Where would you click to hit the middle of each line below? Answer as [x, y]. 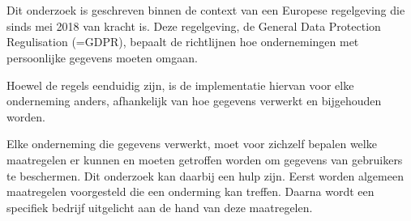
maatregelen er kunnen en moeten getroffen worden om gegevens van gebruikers [205, 159]
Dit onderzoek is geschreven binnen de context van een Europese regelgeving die [206, 10]
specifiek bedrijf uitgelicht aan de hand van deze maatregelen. [160, 207]
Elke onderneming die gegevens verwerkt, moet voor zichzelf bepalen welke [192, 144]
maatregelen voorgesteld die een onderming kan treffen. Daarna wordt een [191, 191]
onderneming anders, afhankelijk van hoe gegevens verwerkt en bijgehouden [194, 101]
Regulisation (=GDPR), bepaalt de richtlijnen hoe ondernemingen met [183, 42]
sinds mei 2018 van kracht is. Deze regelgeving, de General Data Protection [194, 25]
